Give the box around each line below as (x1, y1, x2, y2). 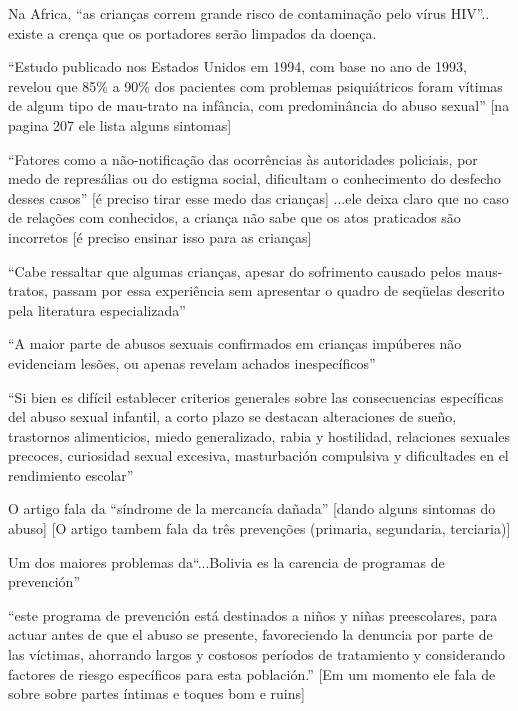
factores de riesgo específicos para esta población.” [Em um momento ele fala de (8, 663, 496, 684)
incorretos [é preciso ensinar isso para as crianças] (8, 226, 312, 247)
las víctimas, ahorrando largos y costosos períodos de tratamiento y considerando (8, 644, 506, 665)
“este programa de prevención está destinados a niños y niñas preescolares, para (8, 604, 498, 625)
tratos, (8, 280, 48, 301)
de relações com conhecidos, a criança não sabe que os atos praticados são (8, 207, 461, 228)
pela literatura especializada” (8, 299, 186, 320)
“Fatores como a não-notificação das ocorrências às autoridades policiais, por (8, 148, 478, 169)
